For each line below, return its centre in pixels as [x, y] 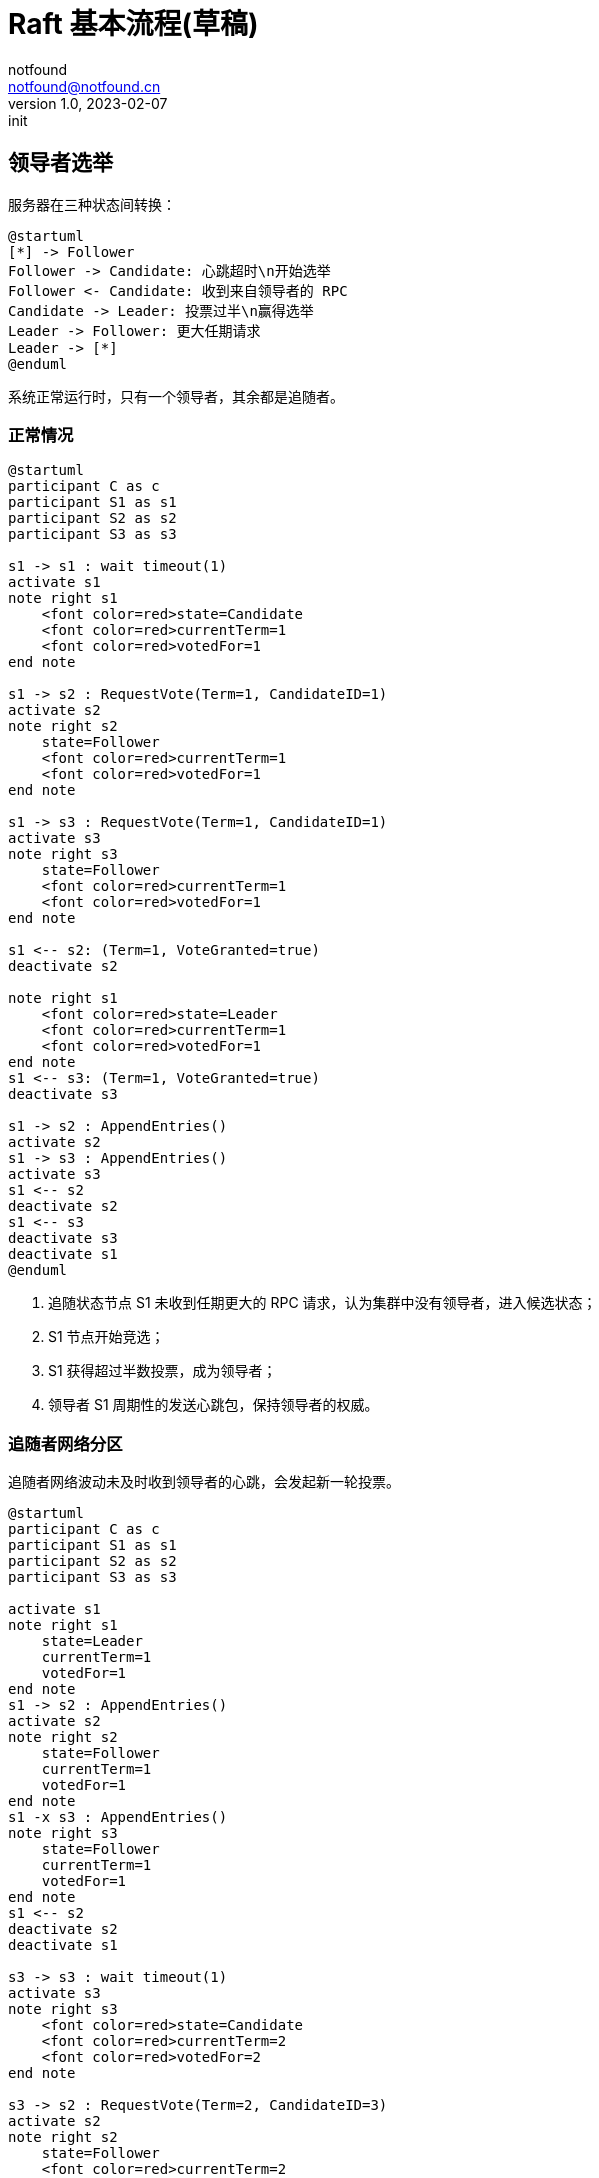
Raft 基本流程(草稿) [133, 24]
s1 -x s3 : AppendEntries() [118, 1817]
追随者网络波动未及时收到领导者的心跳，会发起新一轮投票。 [204, 1482]
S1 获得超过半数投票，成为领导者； [162, 1371]
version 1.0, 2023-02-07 [88, 103]
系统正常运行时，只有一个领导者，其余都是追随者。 [176, 396]
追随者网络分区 [65, 1443]
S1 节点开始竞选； [106, 1337]
